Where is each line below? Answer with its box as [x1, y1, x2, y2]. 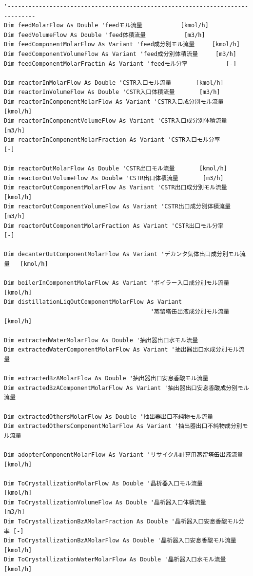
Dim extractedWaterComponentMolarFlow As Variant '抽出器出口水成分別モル [4, 346, 239, 353]
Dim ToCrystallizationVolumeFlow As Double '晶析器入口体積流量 [4, 499, 206, 506]
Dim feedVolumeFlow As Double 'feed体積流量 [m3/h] [4, 31, 205, 38]
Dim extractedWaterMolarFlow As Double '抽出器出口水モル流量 [4, 336, 198, 344]
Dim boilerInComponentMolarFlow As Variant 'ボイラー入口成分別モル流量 [4, 279, 230, 287]
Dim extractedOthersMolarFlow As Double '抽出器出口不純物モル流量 [4, 413, 214, 420]
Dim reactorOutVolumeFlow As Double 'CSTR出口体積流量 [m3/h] [4, 174, 224, 182]
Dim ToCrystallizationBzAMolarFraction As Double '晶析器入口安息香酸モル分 [4, 518, 245, 525]
